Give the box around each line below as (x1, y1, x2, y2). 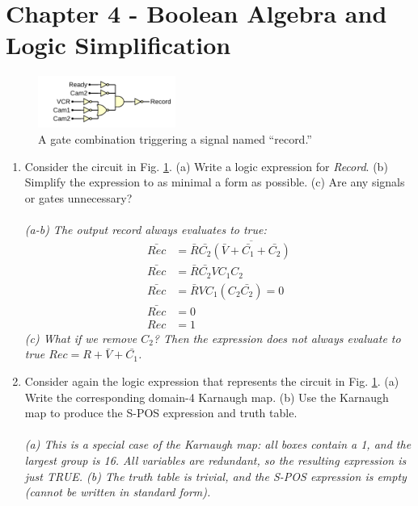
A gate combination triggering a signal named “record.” (38, 131, 312, 148)
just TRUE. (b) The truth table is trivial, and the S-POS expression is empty (24, 467, 407, 484)
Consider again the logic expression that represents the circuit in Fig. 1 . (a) (24, 373, 399, 390)
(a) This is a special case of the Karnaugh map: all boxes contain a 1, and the (24, 436, 412, 453)
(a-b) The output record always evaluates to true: (24, 221, 267, 237)
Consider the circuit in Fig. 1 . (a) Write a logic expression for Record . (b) (24, 157, 388, 174)
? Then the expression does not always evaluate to (153, 329, 401, 346)
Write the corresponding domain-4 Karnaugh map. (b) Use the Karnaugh (24, 388, 389, 405)
